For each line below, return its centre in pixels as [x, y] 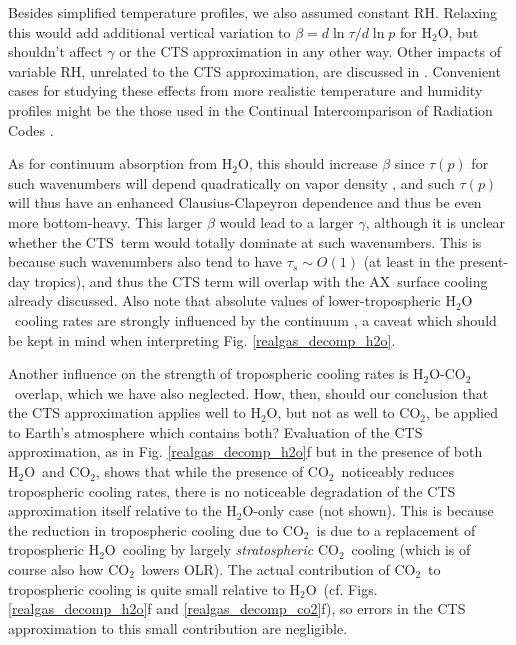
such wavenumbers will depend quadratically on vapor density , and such [231, 182]
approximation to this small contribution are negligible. [178, 627]
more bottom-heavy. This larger [105, 221]
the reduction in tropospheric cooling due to [143, 529]
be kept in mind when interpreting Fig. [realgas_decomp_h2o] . [202, 339]
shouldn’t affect [55, 51]
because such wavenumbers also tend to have [145, 261]
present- [484, 261]
